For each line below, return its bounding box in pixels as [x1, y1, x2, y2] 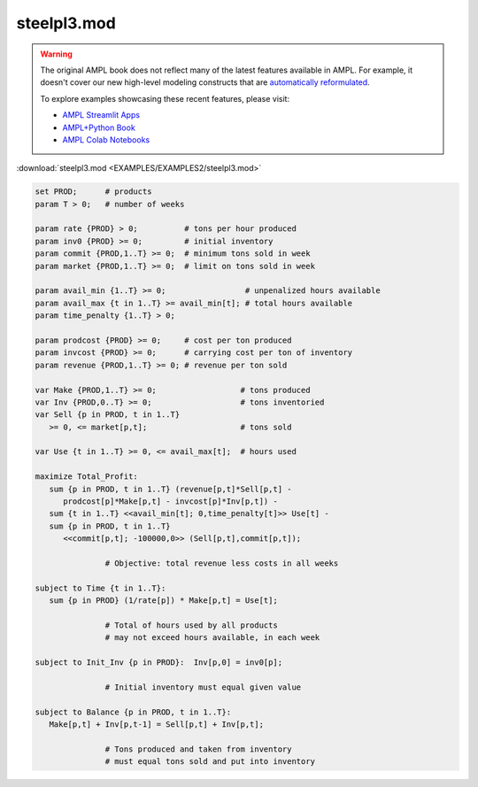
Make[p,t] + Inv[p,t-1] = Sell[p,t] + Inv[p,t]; [49, 720, 265, 729]
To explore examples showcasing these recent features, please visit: [40, 93, 290, 104]
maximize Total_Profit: [35, 472, 139, 482]
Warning [40, 49, 73, 59]
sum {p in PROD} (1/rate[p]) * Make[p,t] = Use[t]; [49, 596, 278, 606]
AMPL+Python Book [62, 122, 136, 133]
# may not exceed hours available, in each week [104, 633, 320, 643]
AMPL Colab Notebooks [62, 134, 150, 145]
